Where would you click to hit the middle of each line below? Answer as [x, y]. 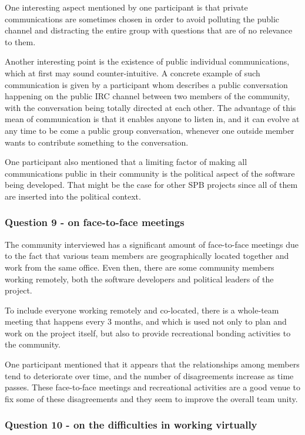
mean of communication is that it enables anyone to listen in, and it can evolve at [152, 119]
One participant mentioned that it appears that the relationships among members [152, 364]
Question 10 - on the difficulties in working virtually [131, 425]
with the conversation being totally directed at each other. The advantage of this [150, 107]
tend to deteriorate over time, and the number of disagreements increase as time [149, 375]
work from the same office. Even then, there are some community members [140, 267]
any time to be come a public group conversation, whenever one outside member [150, 130]
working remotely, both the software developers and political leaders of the [139, 279]
